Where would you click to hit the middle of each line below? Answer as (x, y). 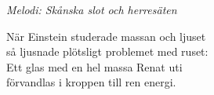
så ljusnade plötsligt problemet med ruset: (107, 51)
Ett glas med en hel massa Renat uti (94, 66)
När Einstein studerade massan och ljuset (106, 36)
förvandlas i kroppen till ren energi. (91, 82)
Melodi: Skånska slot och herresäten (92, 9)
